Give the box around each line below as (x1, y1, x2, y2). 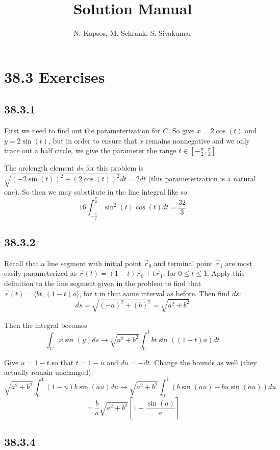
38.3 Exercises (4, 66, 105, 87)
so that (52, 357, 74, 367)
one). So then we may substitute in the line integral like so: (4, 186, 189, 197)
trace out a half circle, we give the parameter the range (4, 145, 176, 156)
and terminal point (154, 257, 213, 268)
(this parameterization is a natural (148, 173, 256, 184)
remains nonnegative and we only (146, 135, 250, 146)
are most (225, 257, 252, 268)
